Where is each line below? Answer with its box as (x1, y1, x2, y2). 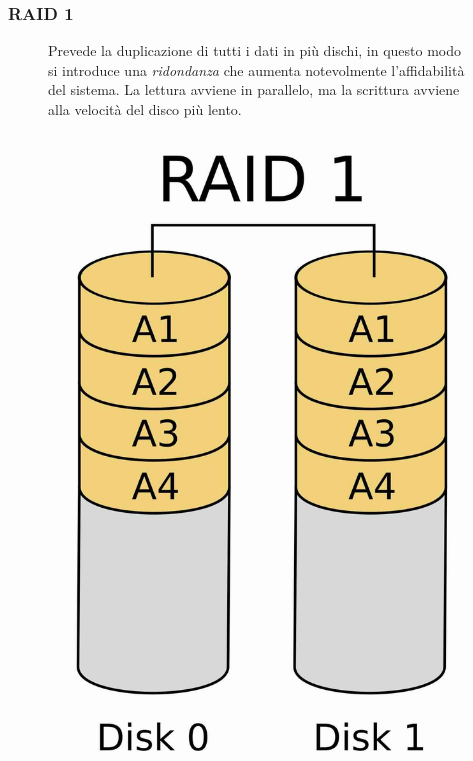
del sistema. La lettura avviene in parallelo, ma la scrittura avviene (48, 79, 460, 100)
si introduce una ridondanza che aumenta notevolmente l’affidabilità (48, 59, 465, 80)
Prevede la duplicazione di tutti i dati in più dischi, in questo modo (48, 40, 462, 61)
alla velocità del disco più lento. (48, 99, 242, 119)
